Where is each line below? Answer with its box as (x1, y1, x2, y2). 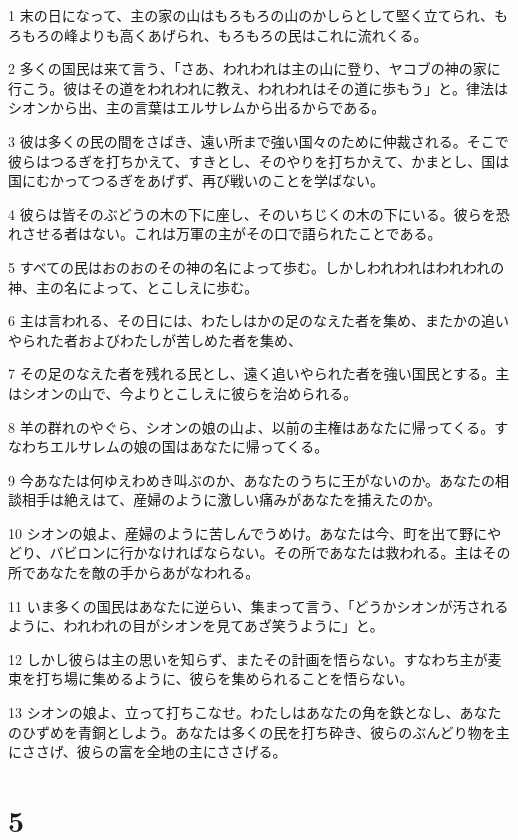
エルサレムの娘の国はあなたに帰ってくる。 (49, 436, 329, 457)
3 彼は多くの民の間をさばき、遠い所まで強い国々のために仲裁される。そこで (8, 130, 509, 151)
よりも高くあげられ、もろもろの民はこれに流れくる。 (77, 24, 428, 45)
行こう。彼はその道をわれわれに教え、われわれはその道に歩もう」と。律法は (8, 77, 508, 98)
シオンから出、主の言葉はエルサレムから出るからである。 (8, 97, 386, 118)
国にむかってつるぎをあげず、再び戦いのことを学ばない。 (8, 170, 385, 191)
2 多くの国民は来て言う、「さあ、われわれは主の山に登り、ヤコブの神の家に (8, 58, 501, 79)
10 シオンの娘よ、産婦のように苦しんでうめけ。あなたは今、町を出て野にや (8, 522, 502, 543)
